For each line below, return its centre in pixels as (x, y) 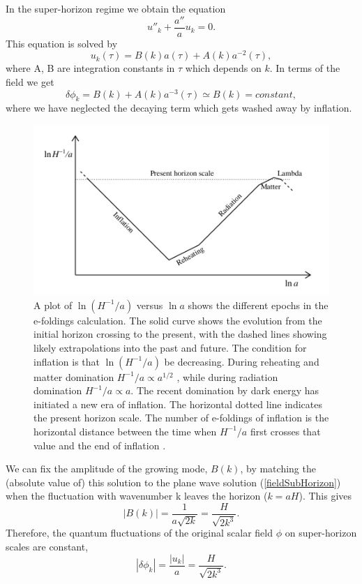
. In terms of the (305, 68)
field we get (30, 81)
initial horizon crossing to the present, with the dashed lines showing (180, 334)
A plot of (53, 305)
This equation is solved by (62, 43)
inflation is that (67, 361)
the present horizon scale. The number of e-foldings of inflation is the (181, 418)
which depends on (223, 68)
